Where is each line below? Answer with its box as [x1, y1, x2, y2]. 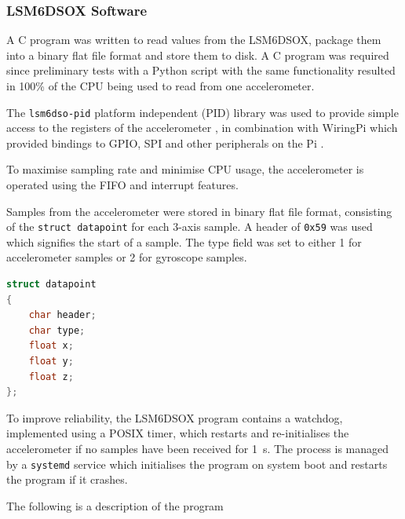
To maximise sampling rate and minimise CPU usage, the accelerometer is [6, 161, 364, 177]
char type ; [28, 324, 86, 336]
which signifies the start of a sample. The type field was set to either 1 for [6, 233, 362, 250]
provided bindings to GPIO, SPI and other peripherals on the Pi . [6, 134, 324, 151]
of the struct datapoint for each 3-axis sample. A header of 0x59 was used [6, 218, 373, 235]
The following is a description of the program [6, 497, 224, 514]
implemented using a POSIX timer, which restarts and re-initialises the [6, 425, 349, 441]
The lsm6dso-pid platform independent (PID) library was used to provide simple [6, 104, 399, 120]
